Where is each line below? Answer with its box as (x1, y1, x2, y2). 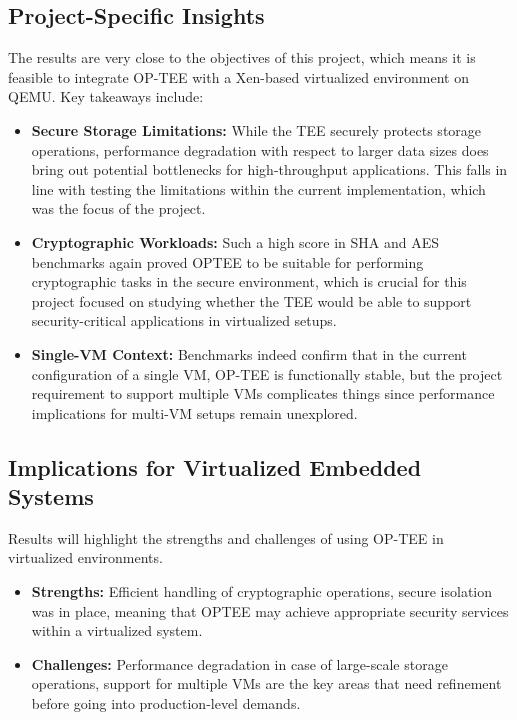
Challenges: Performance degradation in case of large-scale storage (31, 653, 448, 674)
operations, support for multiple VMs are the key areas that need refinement (31, 673, 502, 694)
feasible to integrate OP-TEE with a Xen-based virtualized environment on (8, 66, 469, 87)
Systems (8, 481, 94, 512)
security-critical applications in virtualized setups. (31, 310, 337, 331)
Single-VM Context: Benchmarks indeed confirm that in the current (31, 343, 467, 364)
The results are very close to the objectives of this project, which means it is (8, 47, 476, 68)
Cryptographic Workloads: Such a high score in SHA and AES (31, 231, 440, 252)
